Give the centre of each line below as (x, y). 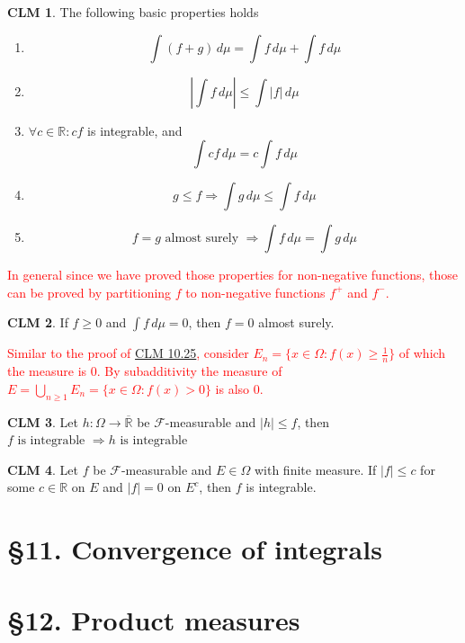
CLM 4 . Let (43, 469)
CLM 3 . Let (43, 421)
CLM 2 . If (38, 322)
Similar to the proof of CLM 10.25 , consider (128, 353)
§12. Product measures (154, 619)
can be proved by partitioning (89, 292)
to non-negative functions (255, 292)
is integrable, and (135, 130)
